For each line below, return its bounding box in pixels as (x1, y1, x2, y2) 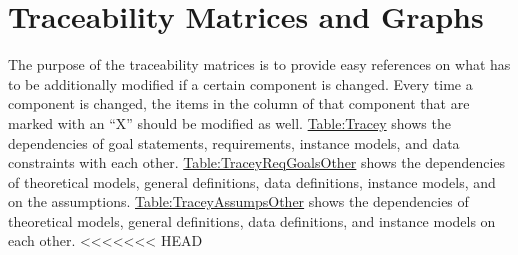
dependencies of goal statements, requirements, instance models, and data (8, 132, 460, 153)
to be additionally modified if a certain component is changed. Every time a (8, 73, 473, 94)
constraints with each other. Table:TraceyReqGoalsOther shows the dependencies (8, 152, 506, 173)
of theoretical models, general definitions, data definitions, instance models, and (8, 171, 496, 192)
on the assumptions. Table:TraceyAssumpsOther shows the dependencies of (8, 191, 469, 212)
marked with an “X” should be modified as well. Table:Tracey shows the (8, 112, 451, 133)
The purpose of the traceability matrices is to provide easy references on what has (8, 54, 511, 75)
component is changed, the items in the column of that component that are (8, 93, 470, 114)
